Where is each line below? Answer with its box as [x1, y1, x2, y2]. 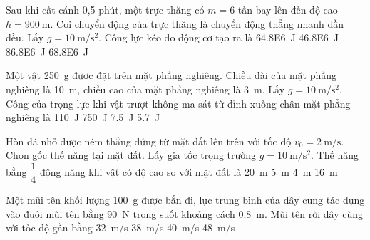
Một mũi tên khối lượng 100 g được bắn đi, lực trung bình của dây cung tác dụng [6, 192, 365, 207]
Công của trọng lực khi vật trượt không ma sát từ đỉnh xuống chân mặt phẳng [6, 95, 351, 110]
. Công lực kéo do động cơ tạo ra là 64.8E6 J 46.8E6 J [98, 30, 339, 45]
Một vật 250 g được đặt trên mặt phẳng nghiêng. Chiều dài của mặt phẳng [6, 68, 337, 83]
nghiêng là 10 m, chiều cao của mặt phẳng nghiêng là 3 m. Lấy [6, 81, 285, 96]
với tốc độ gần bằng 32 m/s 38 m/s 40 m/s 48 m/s [6, 220, 235, 235]
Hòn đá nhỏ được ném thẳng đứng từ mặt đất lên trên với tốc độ [6, 133, 292, 148]
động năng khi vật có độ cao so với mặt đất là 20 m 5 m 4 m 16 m [39, 165, 338, 179]
